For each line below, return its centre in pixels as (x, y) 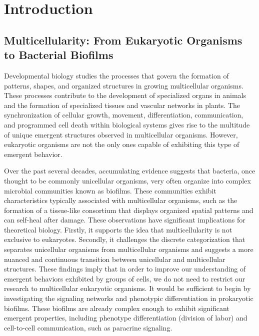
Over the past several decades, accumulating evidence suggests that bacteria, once (130, 171)
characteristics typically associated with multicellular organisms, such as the (121, 200)
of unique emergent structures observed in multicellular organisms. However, (121, 134)
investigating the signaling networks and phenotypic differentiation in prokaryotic (129, 298)
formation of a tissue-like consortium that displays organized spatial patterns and (129, 210)
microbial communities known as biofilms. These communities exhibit (110, 190)
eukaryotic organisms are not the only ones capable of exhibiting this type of (122, 144)
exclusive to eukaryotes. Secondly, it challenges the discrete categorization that (125, 239)
